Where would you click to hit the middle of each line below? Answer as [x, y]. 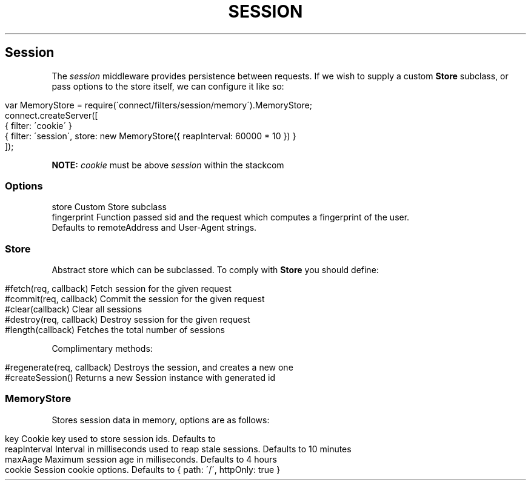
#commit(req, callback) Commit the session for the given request [135, 299]
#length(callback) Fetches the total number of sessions [115, 330]
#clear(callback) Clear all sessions [74, 309]
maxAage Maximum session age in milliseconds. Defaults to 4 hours [141, 459]
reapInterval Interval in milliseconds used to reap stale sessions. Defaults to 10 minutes [178, 449]
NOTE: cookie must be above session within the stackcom [168, 165]
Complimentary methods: [102, 349]
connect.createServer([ [52, 115]
